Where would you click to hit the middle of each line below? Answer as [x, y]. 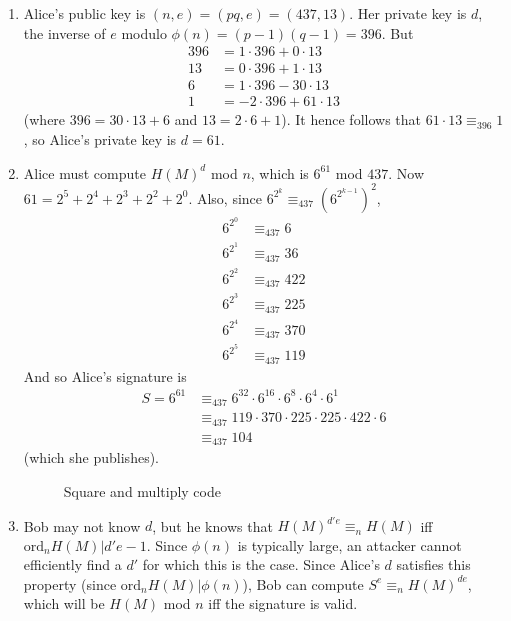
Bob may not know [82, 525]
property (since [70, 583]
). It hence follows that [351, 119]
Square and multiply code [142, 491]
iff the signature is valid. [283, 603]
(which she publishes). [91, 457]
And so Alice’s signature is [105, 375]
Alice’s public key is [84, 13]
